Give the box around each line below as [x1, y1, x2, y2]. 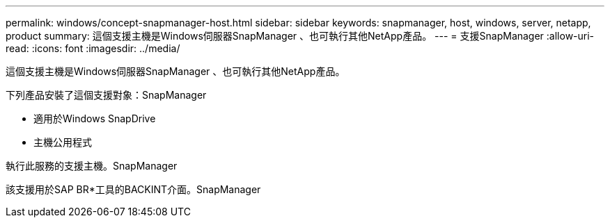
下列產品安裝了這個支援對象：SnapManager [6, 89, 207, 101]
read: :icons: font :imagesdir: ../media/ [6, 42, 180, 54]
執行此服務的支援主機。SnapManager [6, 160, 178, 172]
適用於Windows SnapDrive [33, 113, 156, 124]
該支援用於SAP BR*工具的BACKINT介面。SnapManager [6, 183, 261, 195]
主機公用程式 [33, 136, 92, 148]
